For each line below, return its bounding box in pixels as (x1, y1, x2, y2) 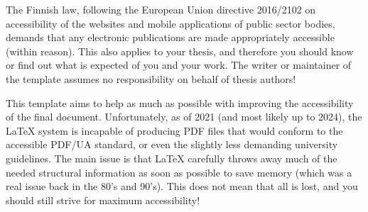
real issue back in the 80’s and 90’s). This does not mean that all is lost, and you (6, 179, 358, 194)
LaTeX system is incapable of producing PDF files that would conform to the (6, 123, 343, 138)
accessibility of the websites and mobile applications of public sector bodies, (6, 16, 335, 30)
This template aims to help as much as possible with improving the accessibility (6, 95, 354, 110)
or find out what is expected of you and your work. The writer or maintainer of (6, 57, 352, 72)
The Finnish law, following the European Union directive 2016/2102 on (6, 2, 316, 16)
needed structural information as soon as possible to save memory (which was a (6, 164, 352, 179)
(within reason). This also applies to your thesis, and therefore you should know (6, 43, 354, 58)
